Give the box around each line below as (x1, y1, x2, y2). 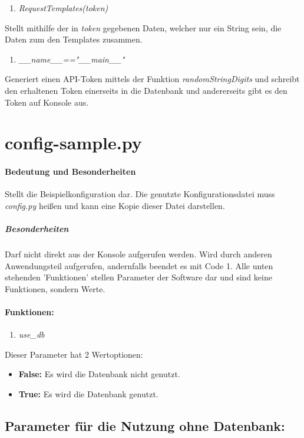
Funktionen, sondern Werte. (5, 282, 105, 295)
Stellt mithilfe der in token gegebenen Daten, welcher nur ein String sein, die (5, 21, 282, 34)
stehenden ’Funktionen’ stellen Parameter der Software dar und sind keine (5, 271, 272, 283)
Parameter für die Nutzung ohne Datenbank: (5, 417, 285, 435)
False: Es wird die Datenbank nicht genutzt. (18, 368, 180, 380)
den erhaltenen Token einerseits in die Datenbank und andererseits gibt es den (5, 84, 288, 96)
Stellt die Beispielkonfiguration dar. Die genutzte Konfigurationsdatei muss (5, 188, 275, 200)
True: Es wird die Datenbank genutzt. (18, 388, 158, 400)
